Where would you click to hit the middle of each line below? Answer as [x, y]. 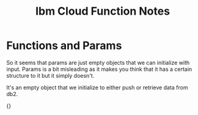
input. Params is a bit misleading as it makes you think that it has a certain [99, 69]
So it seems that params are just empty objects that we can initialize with [98, 62]
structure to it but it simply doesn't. [50, 75]
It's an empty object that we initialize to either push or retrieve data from [97, 87]
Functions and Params [64, 46]
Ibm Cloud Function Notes [103, 11]
